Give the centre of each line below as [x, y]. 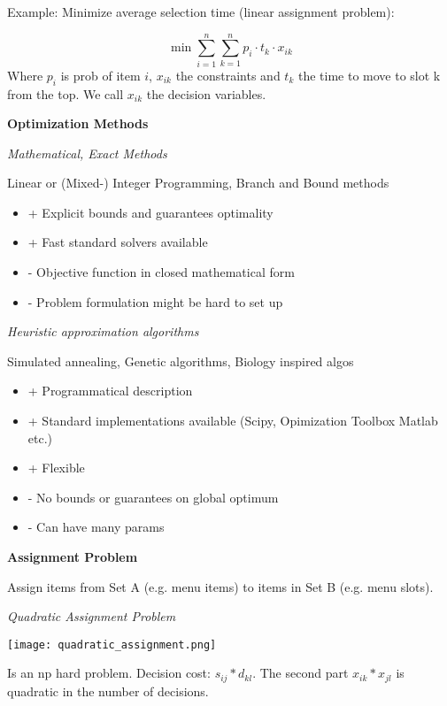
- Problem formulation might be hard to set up [155, 301]
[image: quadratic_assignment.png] [112, 645]
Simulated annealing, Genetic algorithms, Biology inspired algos [181, 361]
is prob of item [100, 75]
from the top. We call [66, 93]
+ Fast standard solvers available [118, 242]
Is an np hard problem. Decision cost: [109, 673]
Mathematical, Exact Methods [87, 153]
